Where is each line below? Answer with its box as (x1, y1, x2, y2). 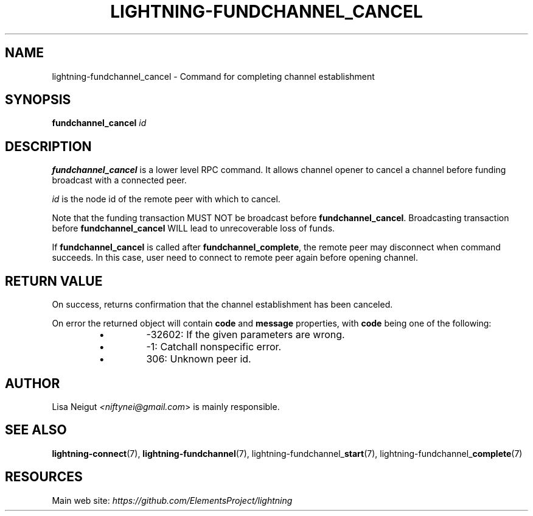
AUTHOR (5, 375, 60, 391)
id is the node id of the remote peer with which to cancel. (52, 194, 280, 205)
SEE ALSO (5, 422, 67, 438)
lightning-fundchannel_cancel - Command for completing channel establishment (52, 71, 375, 82)
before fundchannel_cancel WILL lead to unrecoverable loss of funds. (52, 223, 335, 234)
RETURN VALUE (5, 273, 103, 289)
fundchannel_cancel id (52, 118, 147, 129)
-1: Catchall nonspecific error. (146, 341, 282, 353)
